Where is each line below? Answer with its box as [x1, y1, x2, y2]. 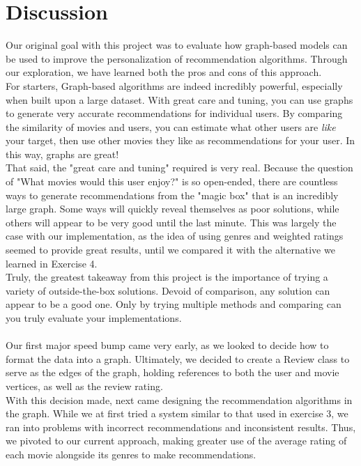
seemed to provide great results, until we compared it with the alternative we [6, 242, 335, 257]
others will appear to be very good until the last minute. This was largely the [6, 215, 337, 229]
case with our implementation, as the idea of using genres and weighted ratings [6, 228, 344, 243]
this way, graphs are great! [6, 146, 119, 161]
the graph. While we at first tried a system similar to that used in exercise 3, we [6, 406, 348, 421]
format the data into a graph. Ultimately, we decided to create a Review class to [6, 351, 350, 366]
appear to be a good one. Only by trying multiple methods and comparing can [6, 297, 341, 311]
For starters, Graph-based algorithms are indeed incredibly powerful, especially [6, 78, 343, 93]
